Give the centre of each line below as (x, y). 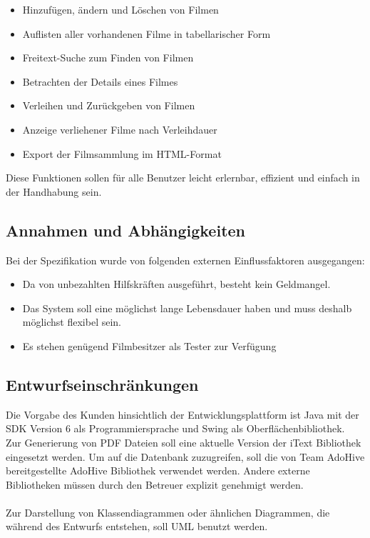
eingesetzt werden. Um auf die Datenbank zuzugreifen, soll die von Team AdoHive (185, 456)
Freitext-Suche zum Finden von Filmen (108, 58)
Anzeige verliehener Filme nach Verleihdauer (120, 129)
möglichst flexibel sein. (72, 322)
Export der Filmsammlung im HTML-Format (122, 153)
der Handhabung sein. (54, 191)
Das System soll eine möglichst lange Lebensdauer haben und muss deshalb (187, 308)
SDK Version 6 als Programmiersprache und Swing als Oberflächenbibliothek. (175, 428)
